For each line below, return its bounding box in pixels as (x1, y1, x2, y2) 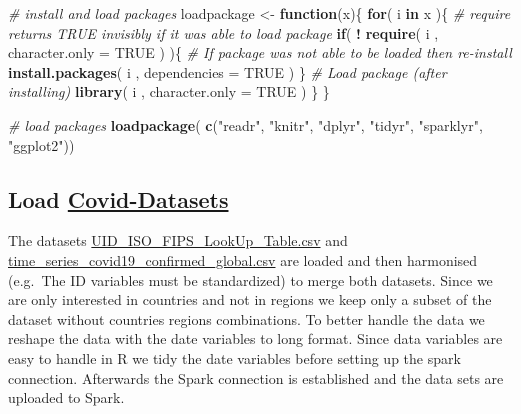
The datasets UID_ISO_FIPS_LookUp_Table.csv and (8, 230, 348, 251)
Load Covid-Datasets (8, 183, 229, 214)
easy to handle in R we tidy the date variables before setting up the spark (8, 347, 461, 368)
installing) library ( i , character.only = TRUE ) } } (8, 81, 330, 102)
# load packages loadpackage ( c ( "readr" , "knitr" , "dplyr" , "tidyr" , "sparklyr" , (8, 114, 483, 135)
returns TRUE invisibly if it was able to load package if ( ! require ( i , (8, 22, 439, 43)
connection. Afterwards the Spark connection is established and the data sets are (8, 367, 504, 388)
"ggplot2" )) (8, 134, 75, 155)
